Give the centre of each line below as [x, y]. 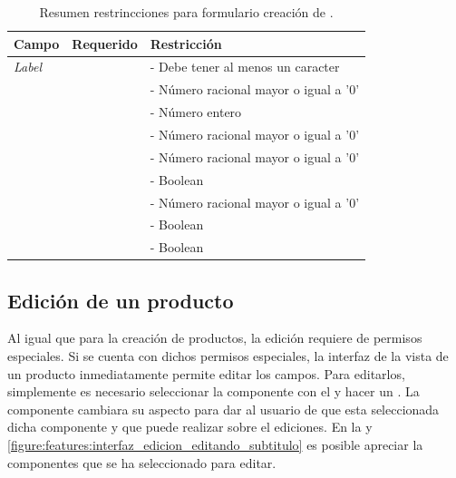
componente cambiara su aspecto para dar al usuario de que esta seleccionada [223, 409]
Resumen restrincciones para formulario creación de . [186, 12]
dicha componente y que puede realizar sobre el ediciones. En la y [190, 427]
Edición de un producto [121, 300]
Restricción [186, 43]
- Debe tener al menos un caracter [245, 67]
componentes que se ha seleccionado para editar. [142, 462]
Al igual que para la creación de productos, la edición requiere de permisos [215, 338]
